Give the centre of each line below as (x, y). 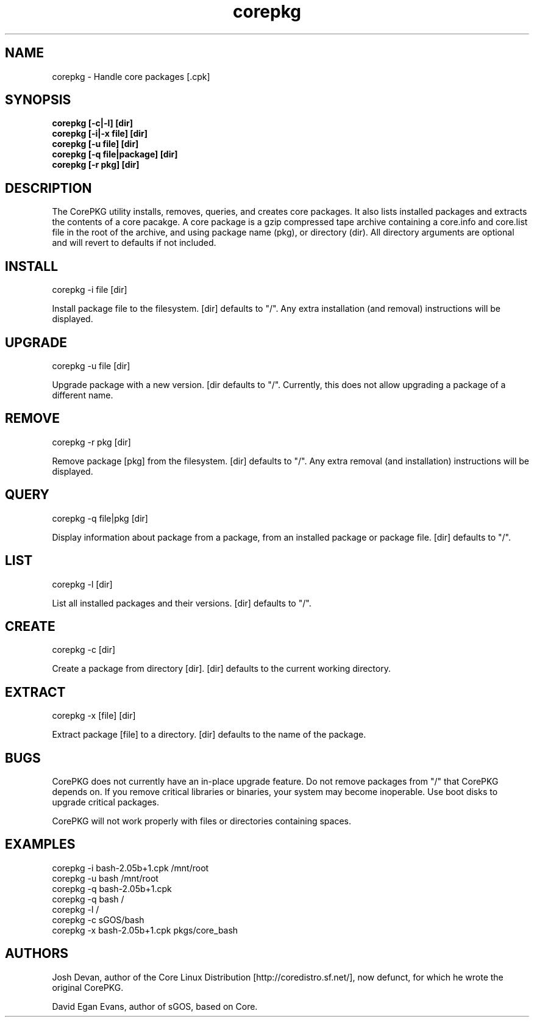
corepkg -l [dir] (82, 584)
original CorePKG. (88, 987)
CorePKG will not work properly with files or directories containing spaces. (201, 821)
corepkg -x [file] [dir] (94, 716)
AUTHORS (37, 954)
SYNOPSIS (38, 100)
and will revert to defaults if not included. (134, 243)
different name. (83, 395)
